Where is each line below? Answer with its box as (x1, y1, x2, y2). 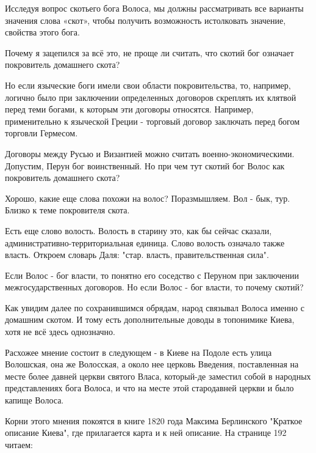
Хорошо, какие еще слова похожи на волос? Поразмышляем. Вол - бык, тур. (5, 191, 290, 204)
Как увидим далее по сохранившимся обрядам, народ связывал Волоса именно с (5, 301, 304, 314)
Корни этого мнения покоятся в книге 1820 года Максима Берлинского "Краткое (5, 414, 303, 427)
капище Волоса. (5, 394, 64, 407)
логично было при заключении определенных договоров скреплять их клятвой (5, 90, 296, 103)
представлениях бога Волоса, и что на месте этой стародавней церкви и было (5, 381, 294, 394)
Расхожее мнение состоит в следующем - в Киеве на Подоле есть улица (5, 345, 272, 358)
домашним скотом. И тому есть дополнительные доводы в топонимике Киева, (5, 313, 295, 326)
